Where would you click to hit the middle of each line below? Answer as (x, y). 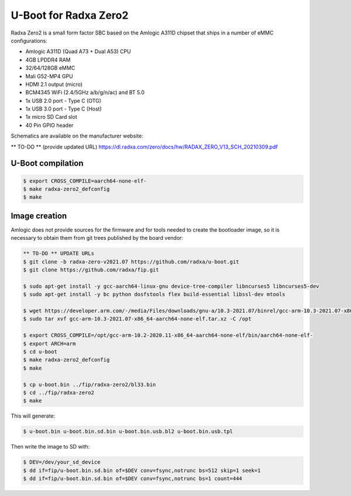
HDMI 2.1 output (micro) (54, 84)
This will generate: (33, 416)
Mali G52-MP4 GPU (49, 76)
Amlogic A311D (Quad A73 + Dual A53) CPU (78, 51)
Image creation (39, 216)
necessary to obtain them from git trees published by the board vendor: (97, 238)
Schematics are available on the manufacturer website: (77, 136)
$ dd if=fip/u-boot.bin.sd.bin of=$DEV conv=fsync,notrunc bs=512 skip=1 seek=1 (142, 470)
